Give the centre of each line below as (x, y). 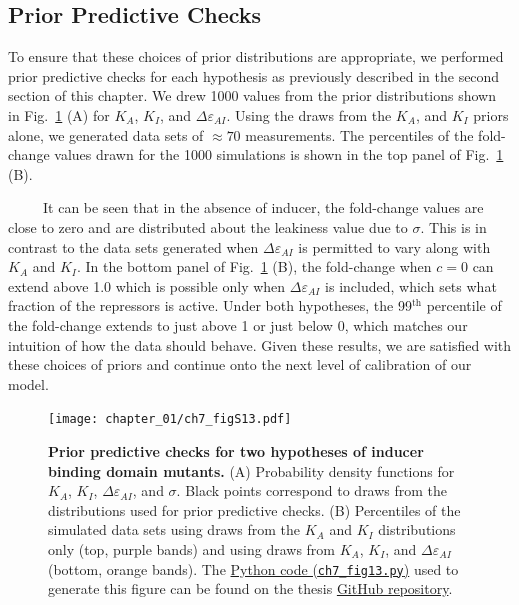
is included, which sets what (411, 285)
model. (28, 383)
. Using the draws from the (309, 114)
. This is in (453, 226)
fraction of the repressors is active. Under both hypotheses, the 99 (210, 305)
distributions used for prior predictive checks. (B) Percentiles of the (254, 509)
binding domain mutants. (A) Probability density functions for (251, 470)
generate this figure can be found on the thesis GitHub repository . (250, 588)
